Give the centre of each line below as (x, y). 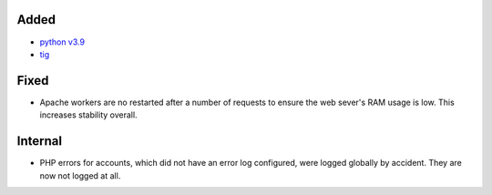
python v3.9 (62, 42)
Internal (40, 141)
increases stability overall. (88, 115)
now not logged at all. (80, 175)
